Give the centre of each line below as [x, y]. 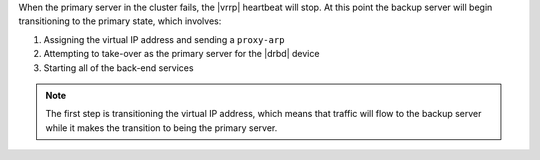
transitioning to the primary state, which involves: [120, 21]
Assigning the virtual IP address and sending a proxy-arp [164, 39]
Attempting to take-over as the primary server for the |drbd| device [181, 54]
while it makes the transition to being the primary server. [161, 127]
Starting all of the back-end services [118, 67]
